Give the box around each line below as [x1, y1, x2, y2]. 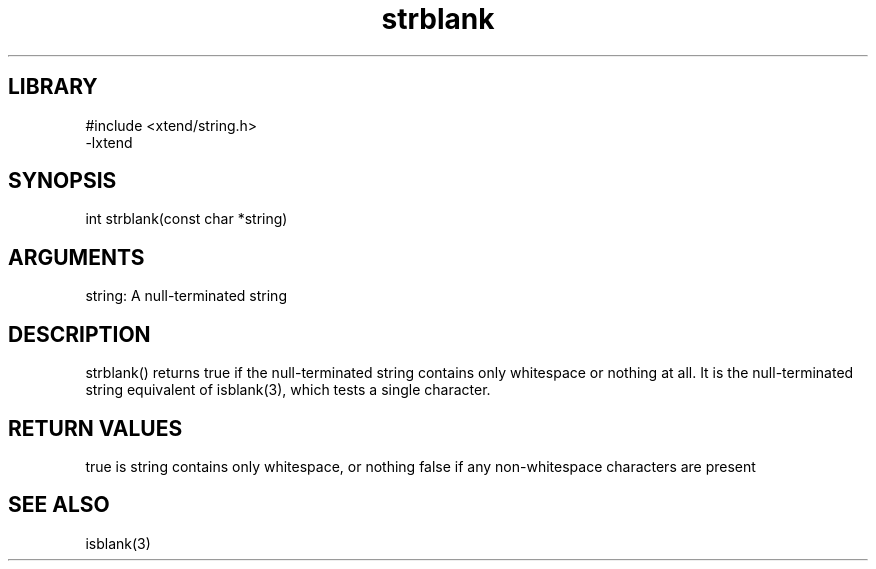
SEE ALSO [8, 492, 110, 518]
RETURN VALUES [8, 415, 183, 441]
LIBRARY [8, 74, 98, 100]
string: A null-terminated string [85, 287, 287, 305]
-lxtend [85, 133, 133, 151]
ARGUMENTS [8, 244, 145, 270]
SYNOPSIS [8, 168, 117, 194]
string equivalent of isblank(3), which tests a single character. [85, 381, 491, 399]
